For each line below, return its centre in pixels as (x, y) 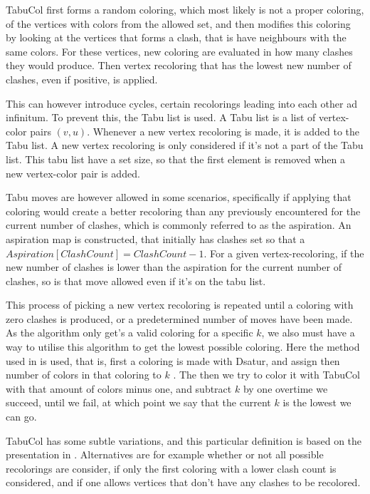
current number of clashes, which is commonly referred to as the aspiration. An (179, 225)
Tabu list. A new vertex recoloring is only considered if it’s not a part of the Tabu (185, 145)
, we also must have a (308, 333)
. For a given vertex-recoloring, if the (284, 253)
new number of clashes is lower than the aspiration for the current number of (174, 267)
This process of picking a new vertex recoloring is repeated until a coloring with (180, 305)
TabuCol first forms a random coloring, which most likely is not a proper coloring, (185, 9)
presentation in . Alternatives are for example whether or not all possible (165, 454)
